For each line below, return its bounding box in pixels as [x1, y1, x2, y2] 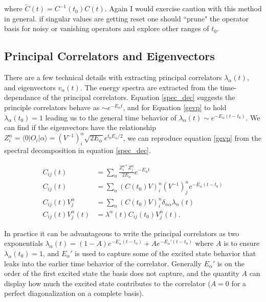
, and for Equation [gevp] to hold [123, 102, 227, 112]
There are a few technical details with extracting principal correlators [4, 72, 222, 83]
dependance [4, 92, 41, 103]
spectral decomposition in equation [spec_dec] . [4, 145, 151, 156]
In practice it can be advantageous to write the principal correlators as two [4, 228, 239, 238]
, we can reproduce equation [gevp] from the [123, 132, 262, 143]
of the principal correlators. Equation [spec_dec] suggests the [42, 92, 235, 103]
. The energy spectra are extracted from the [80, 82, 218, 92]
